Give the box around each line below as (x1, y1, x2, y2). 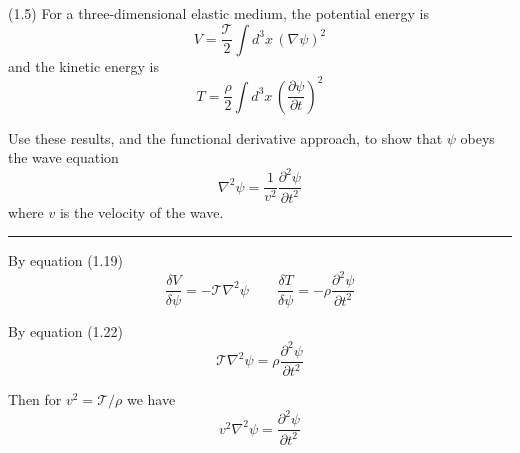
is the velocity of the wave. (59, 201, 224, 222)
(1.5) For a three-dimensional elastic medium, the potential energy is (8, 3, 429, 23)
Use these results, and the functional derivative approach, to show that (8, 127, 443, 148)
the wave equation (8, 147, 119, 168)
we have (126, 389, 176, 410)
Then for (8, 389, 62, 410)
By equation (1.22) (8, 320, 123, 341)
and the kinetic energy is (8, 55, 160, 76)
